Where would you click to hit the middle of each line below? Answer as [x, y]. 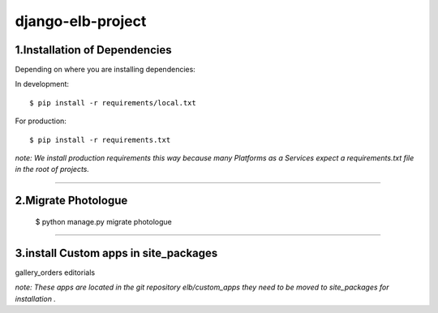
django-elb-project [81, 21]
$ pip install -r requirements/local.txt [113, 103]
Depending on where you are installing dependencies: [105, 70]
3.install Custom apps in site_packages [116, 253]
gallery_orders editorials [55, 272]
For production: [41, 121]
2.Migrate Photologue [71, 201]
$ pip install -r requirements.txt [100, 139]
